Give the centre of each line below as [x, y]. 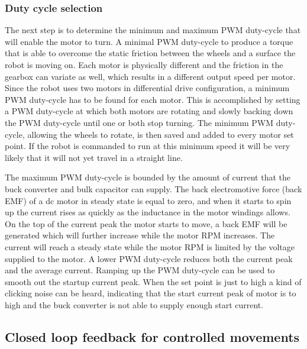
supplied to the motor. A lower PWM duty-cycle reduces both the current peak [149, 258]
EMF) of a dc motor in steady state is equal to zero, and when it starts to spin [148, 200]
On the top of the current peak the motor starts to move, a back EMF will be [146, 223]
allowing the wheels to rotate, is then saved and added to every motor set [161, 134]
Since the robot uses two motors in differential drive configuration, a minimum [147, 88]
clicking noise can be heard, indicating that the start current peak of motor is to [151, 293]
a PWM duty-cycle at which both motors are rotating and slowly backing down [149, 111]
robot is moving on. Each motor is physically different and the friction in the [144, 64]
